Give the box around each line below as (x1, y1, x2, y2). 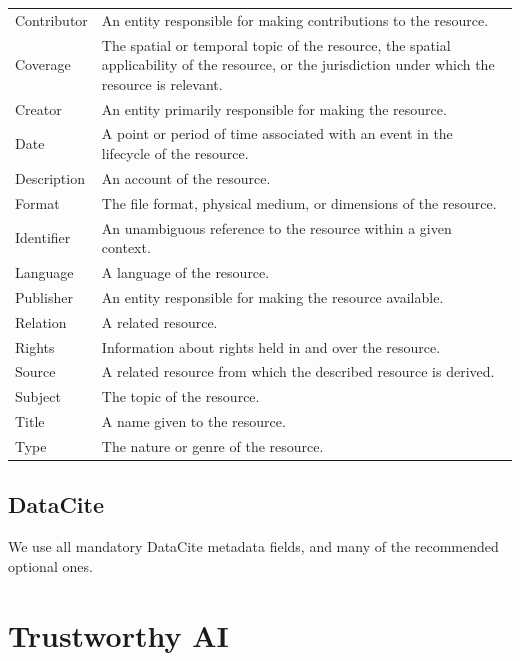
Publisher (15, 286, 73, 307)
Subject (15, 386, 61, 407)
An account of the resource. (101, 167, 271, 188)
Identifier (15, 227, 71, 248)
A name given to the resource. (101, 411, 286, 432)
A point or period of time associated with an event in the (101, 123, 453, 144)
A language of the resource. (101, 262, 270, 283)
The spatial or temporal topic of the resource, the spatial (101, 34, 451, 55)
